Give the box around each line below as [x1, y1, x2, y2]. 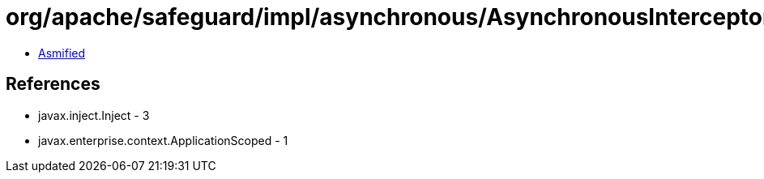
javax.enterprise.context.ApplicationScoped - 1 [38, 133, 288, 147]
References [6, 74, 100, 95]
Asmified [38, 45, 86, 60]
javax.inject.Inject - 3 [38, 108, 150, 122]
